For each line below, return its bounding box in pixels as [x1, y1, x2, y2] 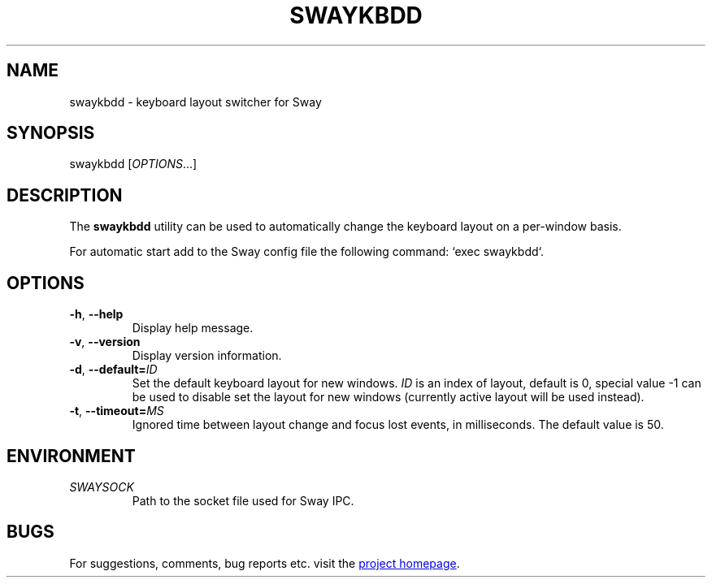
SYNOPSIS [7, 123, 95, 144]
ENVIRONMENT [7, 445, 136, 466]
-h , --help [69, 307, 124, 322]
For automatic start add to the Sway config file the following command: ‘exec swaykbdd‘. [69, 244, 545, 259]
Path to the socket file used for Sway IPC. [132, 493, 354, 508]
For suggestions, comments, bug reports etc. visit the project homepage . [69, 556, 460, 570]
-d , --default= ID [69, 362, 158, 377]
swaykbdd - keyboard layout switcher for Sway [69, 94, 322, 109]
